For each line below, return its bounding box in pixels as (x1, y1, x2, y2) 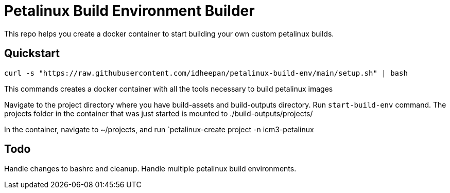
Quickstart (4, 47, 60, 60)
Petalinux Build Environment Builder (4, 2, 255, 20)
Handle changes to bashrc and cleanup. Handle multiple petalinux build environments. (4, 164, 297, 173)
